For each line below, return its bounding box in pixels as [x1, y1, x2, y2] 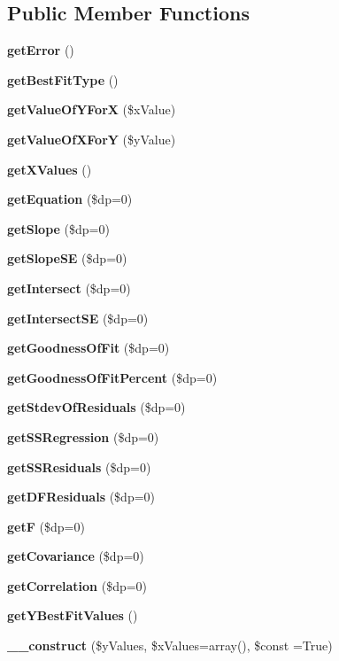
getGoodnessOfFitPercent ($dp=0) [7, 368, 218, 386]
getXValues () [7, 159, 92, 178]
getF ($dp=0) [7, 517, 85, 535]
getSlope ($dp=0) [7, 219, 110, 237]
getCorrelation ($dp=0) [7, 576, 148, 595]
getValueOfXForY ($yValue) [7, 129, 176, 148]
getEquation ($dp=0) [7, 190, 133, 208]
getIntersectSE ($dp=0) [7, 308, 149, 327]
